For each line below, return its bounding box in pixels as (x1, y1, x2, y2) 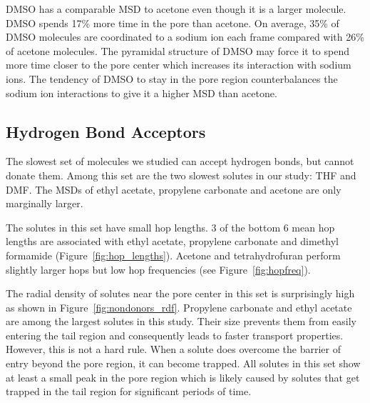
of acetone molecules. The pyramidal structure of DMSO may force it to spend (6, 43, 350, 58)
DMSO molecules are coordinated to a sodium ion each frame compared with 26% (6, 29, 364, 44)
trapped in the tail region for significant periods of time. (6, 384, 252, 399)
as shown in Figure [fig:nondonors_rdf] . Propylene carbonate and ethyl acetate (6, 299, 352, 314)
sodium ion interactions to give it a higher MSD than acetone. (6, 85, 277, 100)
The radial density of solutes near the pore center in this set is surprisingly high (6, 286, 355, 301)
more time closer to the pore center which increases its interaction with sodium (6, 57, 351, 72)
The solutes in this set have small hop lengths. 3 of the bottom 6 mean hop (6, 219, 335, 234)
